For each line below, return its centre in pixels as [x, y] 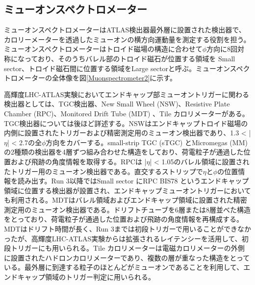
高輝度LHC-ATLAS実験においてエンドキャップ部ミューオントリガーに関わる [127, 94]
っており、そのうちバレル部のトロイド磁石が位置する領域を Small [130, 58]
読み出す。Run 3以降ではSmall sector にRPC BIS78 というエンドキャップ [133, 181]
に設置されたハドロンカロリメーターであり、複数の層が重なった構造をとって [127, 257]
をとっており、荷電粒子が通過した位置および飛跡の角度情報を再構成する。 [124, 219]
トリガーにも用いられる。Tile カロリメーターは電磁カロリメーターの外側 [127, 248]
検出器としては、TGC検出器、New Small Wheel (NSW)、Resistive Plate [117, 104]
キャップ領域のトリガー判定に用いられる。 [86, 277]
